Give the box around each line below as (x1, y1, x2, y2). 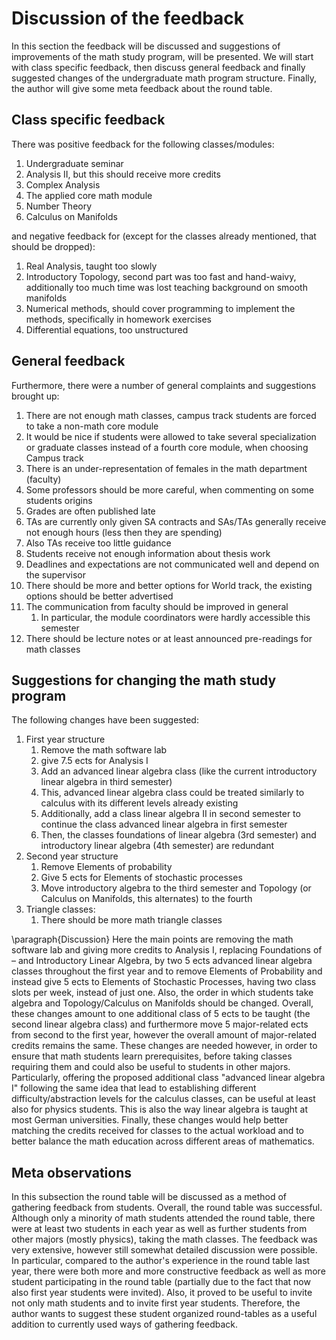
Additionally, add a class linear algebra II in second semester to (40, 808, 301, 820)
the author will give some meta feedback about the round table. (11, 82, 273, 94)
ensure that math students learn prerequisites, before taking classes (11, 1050, 293, 1062)
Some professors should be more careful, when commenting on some (25, 483, 315, 496)
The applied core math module (25, 189, 153, 201)
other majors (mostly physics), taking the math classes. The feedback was (11, 1233, 318, 1246)
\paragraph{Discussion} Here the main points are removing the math (11, 933, 294, 946)
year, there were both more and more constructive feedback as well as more (11, 1265, 326, 1277)
